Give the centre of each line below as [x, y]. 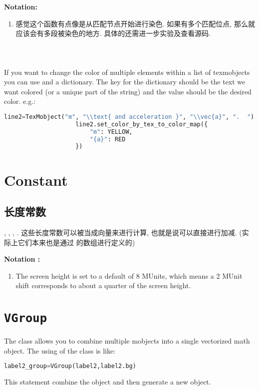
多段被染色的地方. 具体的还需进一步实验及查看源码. [127, 33]
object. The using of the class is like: [60, 350]
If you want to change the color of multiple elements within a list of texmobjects [127, 72]
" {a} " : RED [108, 139]
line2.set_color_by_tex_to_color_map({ [142, 124]
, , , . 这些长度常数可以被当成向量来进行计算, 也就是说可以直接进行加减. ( [123, 232]
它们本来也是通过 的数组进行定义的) [76, 242]
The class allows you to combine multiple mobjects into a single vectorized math [127, 341]
